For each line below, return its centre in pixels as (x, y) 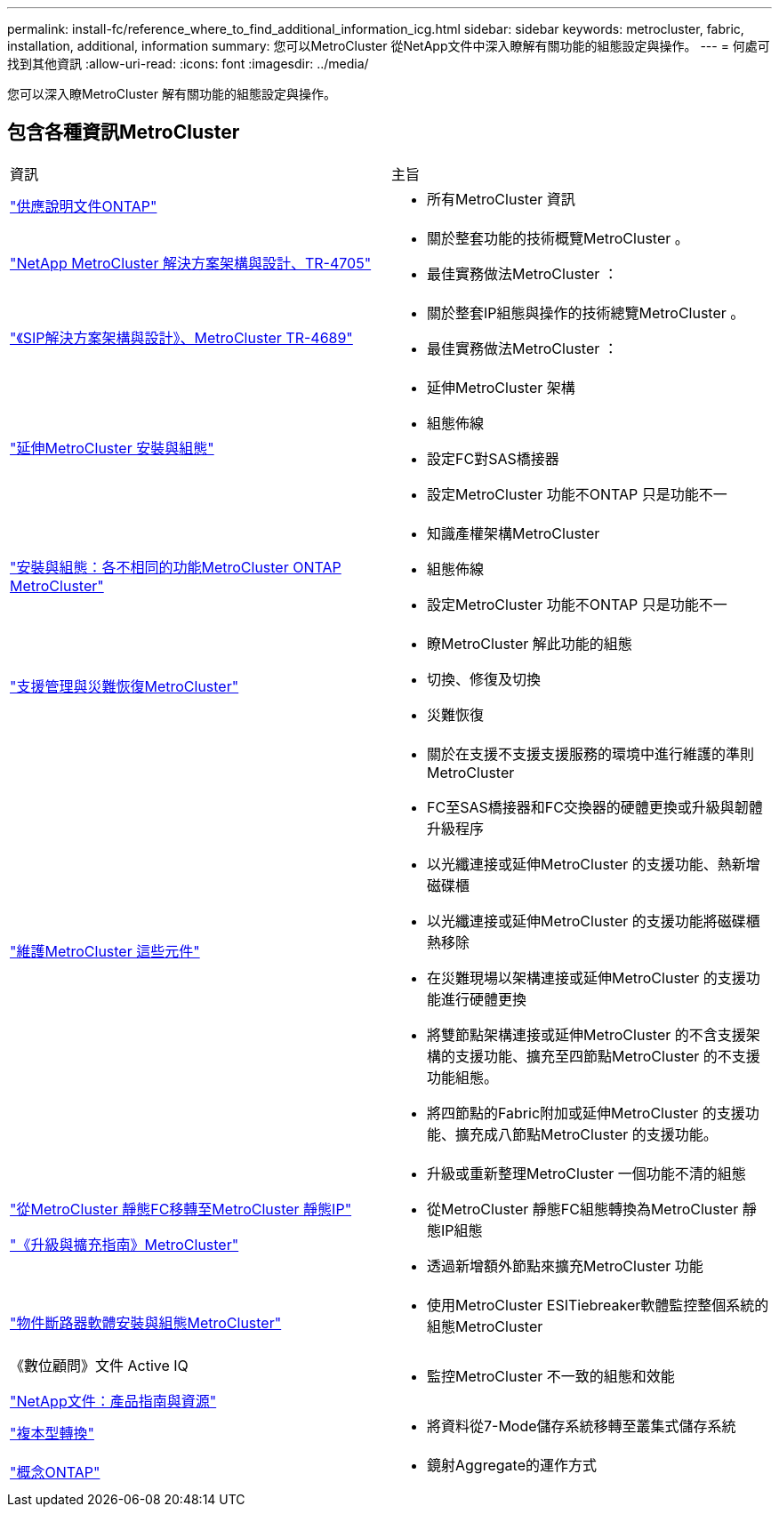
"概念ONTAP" (55, 1472)
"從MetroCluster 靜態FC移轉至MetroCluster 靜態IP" (181, 1209)
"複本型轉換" (52, 1433)
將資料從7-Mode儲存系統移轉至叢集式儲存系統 (582, 1426)
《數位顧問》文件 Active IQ (99, 1365)
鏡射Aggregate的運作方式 (512, 1465)
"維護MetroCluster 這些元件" (105, 951)
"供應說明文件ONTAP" (84, 206)
